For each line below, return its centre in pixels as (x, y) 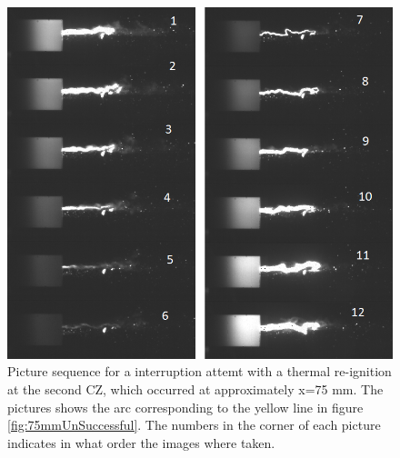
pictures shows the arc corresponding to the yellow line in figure (185, 407)
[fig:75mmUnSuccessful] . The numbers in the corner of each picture (194, 425)
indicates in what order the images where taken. (141, 442)
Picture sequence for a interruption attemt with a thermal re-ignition (200, 371)
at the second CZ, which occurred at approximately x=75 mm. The (195, 388)
